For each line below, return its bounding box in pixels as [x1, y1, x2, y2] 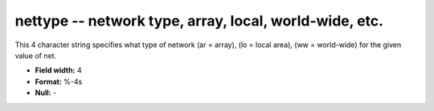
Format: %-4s [35, 77, 83, 86]
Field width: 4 [35, 65, 82, 75]
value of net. [14, 50, 56, 60]
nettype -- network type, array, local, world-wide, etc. [14, 12, 384, 30]
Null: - [35, 88, 57, 97]
